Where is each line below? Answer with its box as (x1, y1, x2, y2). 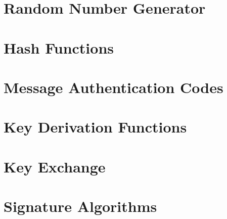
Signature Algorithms (4, 196, 157, 216)
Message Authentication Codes (4, 76, 223, 97)
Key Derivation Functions (4, 116, 187, 137)
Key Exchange (4, 156, 106, 177)
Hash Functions (4, 37, 114, 58)
